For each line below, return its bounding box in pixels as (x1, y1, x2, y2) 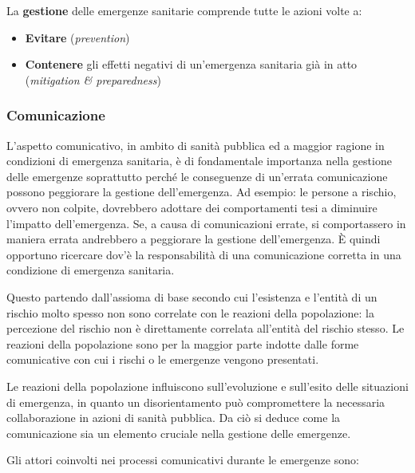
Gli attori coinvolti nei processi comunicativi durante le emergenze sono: (6, 451, 359, 468)
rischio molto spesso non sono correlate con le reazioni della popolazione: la (6, 304, 374, 321)
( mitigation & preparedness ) (25, 71, 161, 88)
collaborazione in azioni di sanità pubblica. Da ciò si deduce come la (6, 409, 341, 426)
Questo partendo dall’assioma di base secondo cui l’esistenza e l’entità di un (6, 288, 377, 305)
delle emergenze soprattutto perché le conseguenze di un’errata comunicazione (6, 168, 388, 184)
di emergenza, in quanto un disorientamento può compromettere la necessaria (6, 393, 385, 410)
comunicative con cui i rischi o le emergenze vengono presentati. (6, 351, 319, 368)
